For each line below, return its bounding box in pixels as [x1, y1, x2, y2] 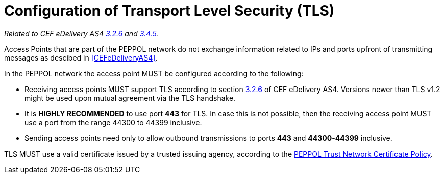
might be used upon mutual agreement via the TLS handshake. [24, 93, 236, 102]
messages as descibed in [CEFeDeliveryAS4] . [4, 53, 158, 62]
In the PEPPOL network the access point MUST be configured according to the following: [4, 69, 304, 78]
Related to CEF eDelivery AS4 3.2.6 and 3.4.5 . [4, 28, 159, 38]
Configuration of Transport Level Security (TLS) [4, 2, 335, 19]
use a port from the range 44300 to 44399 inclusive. [24, 117, 202, 127]
